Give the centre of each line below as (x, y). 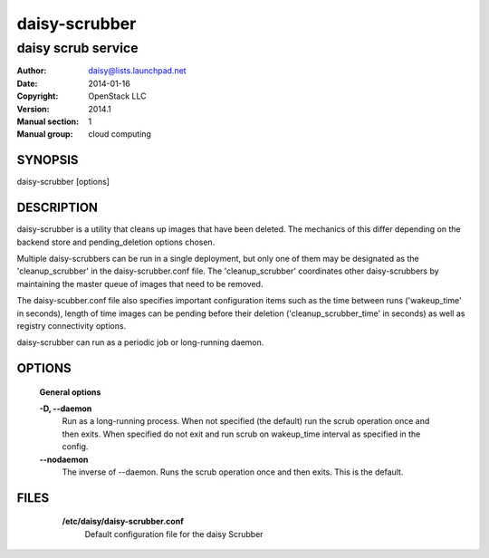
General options (70, 392)
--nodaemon (64, 459)
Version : (33, 109)
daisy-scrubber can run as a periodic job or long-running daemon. (140, 342)
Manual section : (48, 121)
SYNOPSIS (48, 160)
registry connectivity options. (72, 325)
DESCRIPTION (58, 208)
